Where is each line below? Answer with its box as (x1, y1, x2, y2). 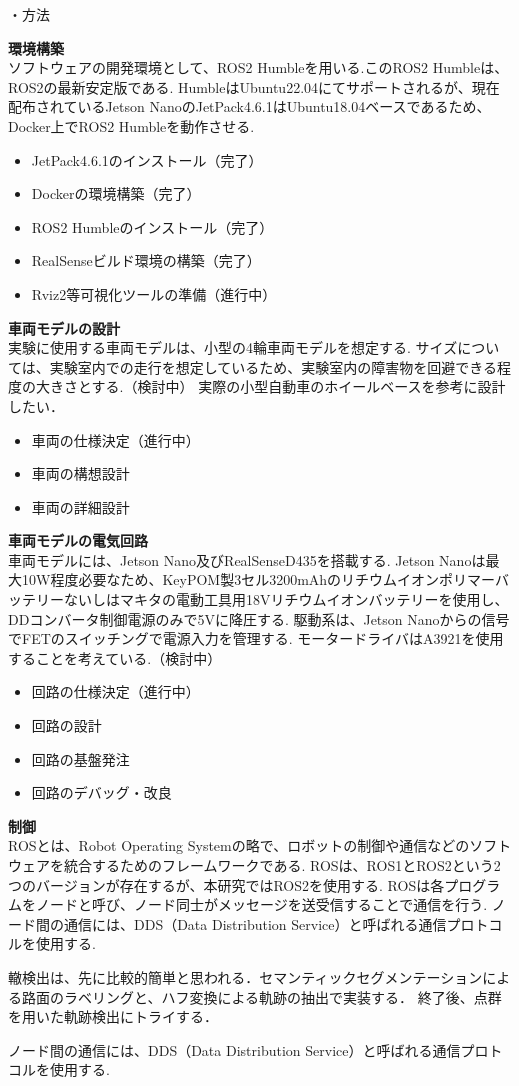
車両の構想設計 (31, 463, 130, 484)
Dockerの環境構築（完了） (31, 183, 201, 204)
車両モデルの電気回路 (8, 530, 148, 551)
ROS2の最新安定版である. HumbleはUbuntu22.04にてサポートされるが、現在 (8, 76, 500, 97)
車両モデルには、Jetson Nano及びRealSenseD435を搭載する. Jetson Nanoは (8, 549, 486, 570)
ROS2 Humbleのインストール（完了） (31, 216, 274, 237)
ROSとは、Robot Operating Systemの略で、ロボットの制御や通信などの (8, 835, 470, 856)
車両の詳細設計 (31, 496, 130, 517)
